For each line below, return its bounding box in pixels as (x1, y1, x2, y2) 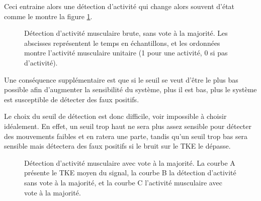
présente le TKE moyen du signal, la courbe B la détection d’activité (24, 167, 236, 178)
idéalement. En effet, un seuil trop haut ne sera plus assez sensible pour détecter (4, 120, 252, 131)
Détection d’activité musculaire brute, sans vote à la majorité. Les (24, 28, 228, 38)
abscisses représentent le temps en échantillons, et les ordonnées (24, 37, 220, 48)
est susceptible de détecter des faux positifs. (4, 94, 139, 104)
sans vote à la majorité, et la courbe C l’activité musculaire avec (24, 177, 222, 187)
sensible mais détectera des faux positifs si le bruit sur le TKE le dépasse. (4, 141, 231, 151)
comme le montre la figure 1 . (4, 11, 93, 21)
